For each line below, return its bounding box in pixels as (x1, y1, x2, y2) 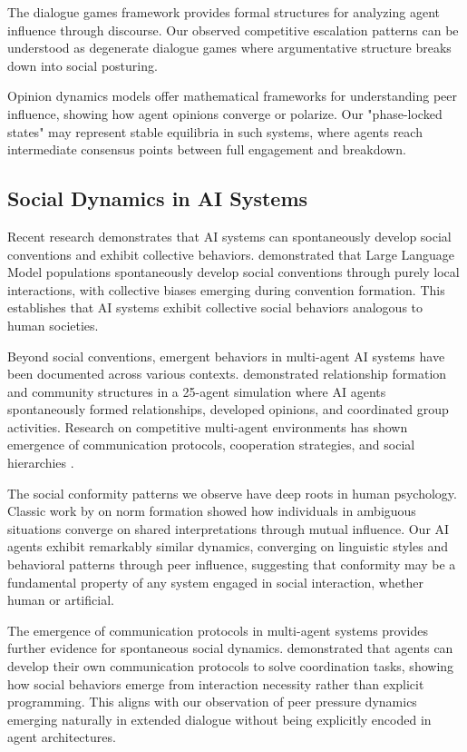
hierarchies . (7, 453, 74, 472)
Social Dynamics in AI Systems (7, 184, 308, 213)
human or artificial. (7, 590, 114, 609)
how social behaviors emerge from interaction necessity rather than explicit (7, 674, 424, 693)
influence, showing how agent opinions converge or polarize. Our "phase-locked (7, 104, 443, 123)
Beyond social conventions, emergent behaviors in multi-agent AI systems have (7, 346, 445, 365)
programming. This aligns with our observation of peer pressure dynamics (7, 692, 417, 711)
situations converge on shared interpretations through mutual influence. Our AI (7, 519, 450, 538)
